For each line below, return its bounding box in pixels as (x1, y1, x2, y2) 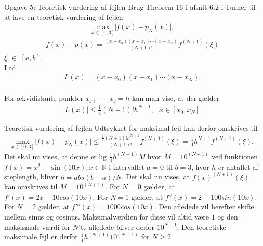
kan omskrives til (4, 181, 58, 192)
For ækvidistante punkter (4, 92, 84, 103)
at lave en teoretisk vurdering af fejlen (4, 11, 123, 22)
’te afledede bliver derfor (78, 221, 155, 232)
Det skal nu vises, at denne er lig (4, 151, 107, 161)
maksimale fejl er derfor (4, 231, 78, 242)
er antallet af (218, 161, 258, 172)
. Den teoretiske (177, 221, 226, 232)
